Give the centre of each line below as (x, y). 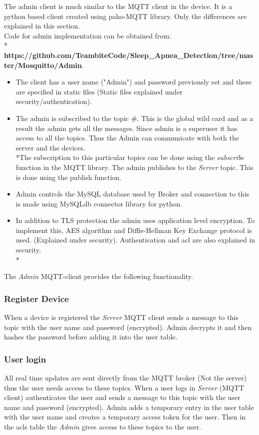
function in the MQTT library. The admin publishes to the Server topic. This (134, 167)
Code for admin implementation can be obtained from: (88, 35)
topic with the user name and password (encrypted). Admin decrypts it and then (128, 327)
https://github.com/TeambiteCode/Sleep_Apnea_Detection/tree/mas (129, 55)
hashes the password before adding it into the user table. (91, 337)
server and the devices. (50, 147)
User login (25, 359)
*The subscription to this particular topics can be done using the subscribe (130, 157)
